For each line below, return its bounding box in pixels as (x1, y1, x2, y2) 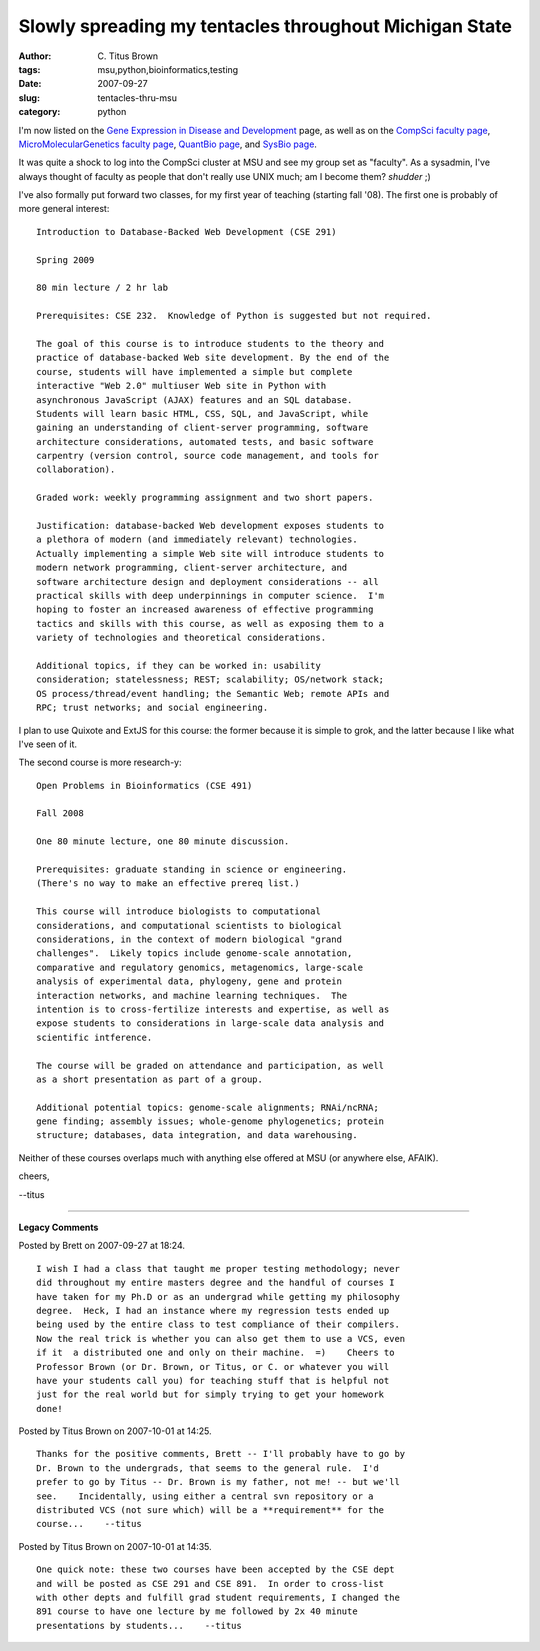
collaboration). (36, 464, 116, 475)
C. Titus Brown (97, 50, 159, 62)
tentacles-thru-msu (97, 91, 177, 104)
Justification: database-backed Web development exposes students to (36, 520, 385, 532)
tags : (18, 63, 41, 75)
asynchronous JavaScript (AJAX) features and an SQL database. (36, 394, 353, 405)
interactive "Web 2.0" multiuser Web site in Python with (36, 380, 327, 392)
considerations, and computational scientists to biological (36, 920, 342, 931)
